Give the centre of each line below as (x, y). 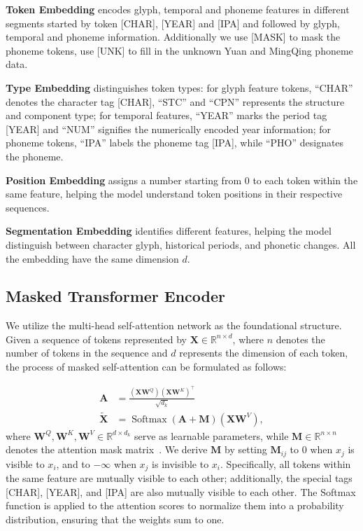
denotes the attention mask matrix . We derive (107, 449)
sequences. (28, 207)
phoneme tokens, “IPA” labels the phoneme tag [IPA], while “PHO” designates (175, 143)
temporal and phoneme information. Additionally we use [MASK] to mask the (173, 37)
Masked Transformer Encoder (116, 296)
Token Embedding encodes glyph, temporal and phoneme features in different (178, 9)
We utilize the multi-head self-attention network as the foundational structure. (174, 325)
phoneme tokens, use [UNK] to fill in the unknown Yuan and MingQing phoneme (179, 50)
